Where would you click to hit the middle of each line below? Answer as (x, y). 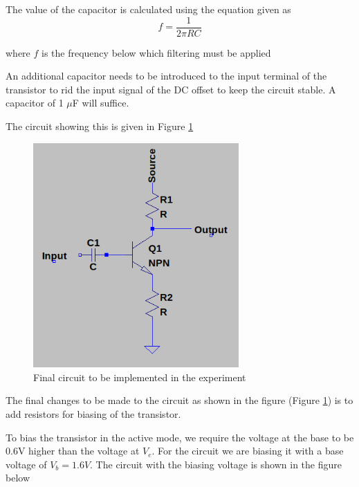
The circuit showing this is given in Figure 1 (100, 126)
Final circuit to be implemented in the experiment (140, 377)
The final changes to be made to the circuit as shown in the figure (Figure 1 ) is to (179, 400)
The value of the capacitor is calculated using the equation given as (148, 9)
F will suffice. (101, 103)
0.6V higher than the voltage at (73, 451)
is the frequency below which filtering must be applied (156, 52)
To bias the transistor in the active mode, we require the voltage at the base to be (180, 437)
